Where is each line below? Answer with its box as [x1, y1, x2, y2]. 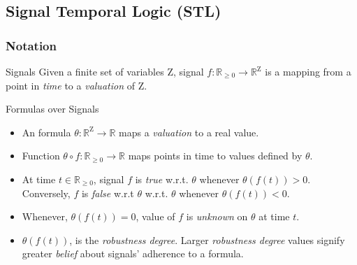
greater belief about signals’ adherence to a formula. [22, 246, 244, 261]
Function [22, 148, 60, 163]
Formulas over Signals [6, 101, 99, 116]
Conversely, [22, 185, 71, 200]
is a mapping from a [265, 64, 351, 78]
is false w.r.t [81, 185, 134, 200]
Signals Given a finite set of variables [6, 64, 164, 78]
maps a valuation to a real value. [119, 124, 259, 139]
